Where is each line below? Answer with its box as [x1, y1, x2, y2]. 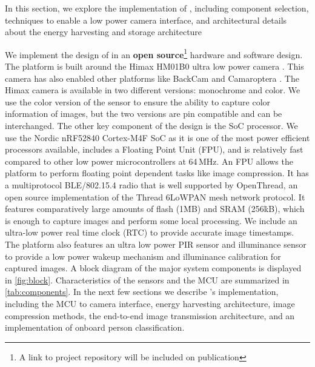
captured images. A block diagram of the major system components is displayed [5, 262, 302, 274]
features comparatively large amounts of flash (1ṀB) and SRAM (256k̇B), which [5, 202, 305, 215]
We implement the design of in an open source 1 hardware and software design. [5, 46, 303, 61]
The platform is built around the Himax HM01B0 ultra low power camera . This [5, 60, 304, 73]
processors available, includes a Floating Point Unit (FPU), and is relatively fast [5, 143, 303, 156]
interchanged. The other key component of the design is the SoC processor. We [5, 119, 298, 131]
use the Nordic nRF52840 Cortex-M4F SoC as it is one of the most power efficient [5, 131, 310, 144]
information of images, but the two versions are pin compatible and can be [5, 107, 282, 120]
